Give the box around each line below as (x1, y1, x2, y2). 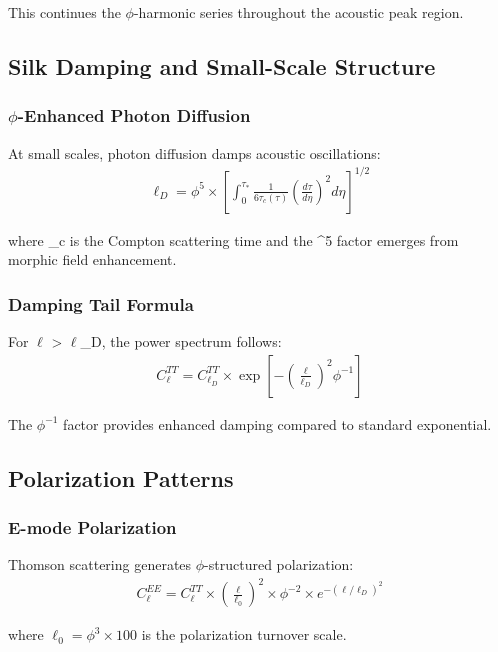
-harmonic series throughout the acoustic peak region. (133, 2, 464, 22)
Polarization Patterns (8, 462, 234, 493)
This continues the (8, 2, 121, 22)
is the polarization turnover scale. (141, 624, 347, 645)
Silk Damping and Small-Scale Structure (8, 50, 436, 81)
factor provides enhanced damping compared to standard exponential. (63, 413, 492, 434)
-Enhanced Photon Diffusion (17, 103, 251, 128)
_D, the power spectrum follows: (80, 331, 282, 352)
